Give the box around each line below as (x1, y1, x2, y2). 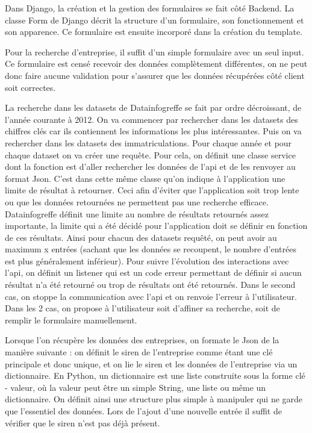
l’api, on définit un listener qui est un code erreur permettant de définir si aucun (5, 266, 302, 279)
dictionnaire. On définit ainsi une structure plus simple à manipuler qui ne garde (5, 393, 303, 405)
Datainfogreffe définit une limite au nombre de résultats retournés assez (5, 207, 269, 220)
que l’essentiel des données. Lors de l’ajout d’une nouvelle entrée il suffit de (5, 405, 282, 417)
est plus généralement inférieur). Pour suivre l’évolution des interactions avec (5, 254, 289, 267)
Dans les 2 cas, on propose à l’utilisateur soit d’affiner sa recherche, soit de (5, 302, 280, 314)
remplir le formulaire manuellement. (5, 313, 137, 326)
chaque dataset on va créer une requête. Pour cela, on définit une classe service (5, 148, 296, 161)
